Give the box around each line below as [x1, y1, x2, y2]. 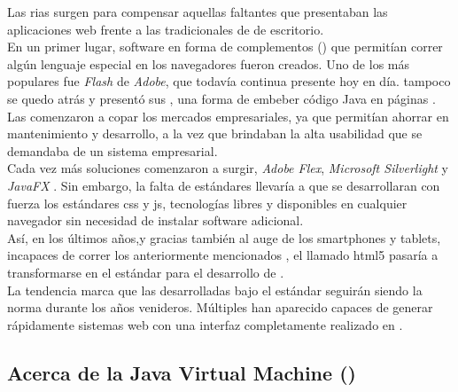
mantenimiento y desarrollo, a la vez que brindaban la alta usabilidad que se [7, 124, 423, 143]
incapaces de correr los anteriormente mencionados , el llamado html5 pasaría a [7, 246, 439, 264]
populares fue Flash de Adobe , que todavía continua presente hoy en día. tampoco [7, 72, 451, 90]
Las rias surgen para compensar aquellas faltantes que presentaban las [7, 3, 388, 20]
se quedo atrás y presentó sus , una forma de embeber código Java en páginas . [7, 89, 436, 107]
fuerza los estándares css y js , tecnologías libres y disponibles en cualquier [7, 193, 408, 212]
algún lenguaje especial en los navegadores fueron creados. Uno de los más [7, 54, 409, 73]
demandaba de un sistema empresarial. [7, 141, 218, 160]
